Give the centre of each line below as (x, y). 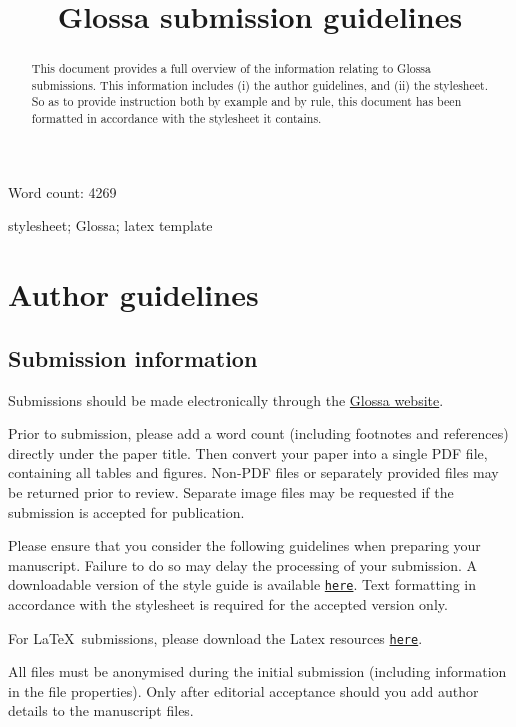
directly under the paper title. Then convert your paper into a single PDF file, (248, 452)
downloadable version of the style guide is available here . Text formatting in (242, 584)
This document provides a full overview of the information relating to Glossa (231, 68)
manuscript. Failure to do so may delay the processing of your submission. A (243, 564)
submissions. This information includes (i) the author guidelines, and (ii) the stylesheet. (259, 84)
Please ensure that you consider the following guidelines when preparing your (244, 545)
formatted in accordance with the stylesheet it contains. (176, 118)
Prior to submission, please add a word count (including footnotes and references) (258, 433)
